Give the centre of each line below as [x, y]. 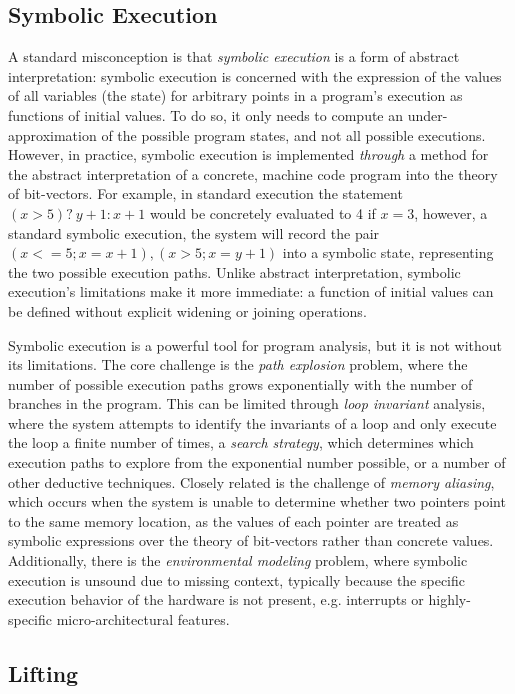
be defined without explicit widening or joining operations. [187, 310]
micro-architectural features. [143, 618]
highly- [449, 599]
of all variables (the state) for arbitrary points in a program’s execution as [235, 95]
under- [427, 114]
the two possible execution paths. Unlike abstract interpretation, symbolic [234, 271]
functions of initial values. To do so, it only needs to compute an [206, 114]
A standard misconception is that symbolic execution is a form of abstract [234, 56]
